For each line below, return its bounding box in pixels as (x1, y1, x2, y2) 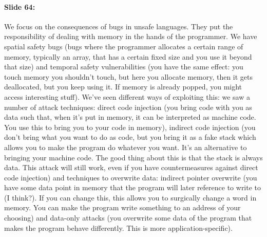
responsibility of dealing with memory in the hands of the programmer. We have (4, 31, 257, 42)
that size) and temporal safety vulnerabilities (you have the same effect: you (4, 61, 243, 72)
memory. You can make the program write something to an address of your (4, 202, 241, 213)
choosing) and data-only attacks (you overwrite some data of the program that (4, 212, 252, 223)
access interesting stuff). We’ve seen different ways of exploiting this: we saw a (4, 91, 250, 102)
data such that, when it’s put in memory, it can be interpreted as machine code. (4, 112, 256, 122)
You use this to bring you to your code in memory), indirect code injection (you (4, 121, 256, 132)
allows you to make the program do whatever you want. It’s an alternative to (4, 141, 247, 152)
